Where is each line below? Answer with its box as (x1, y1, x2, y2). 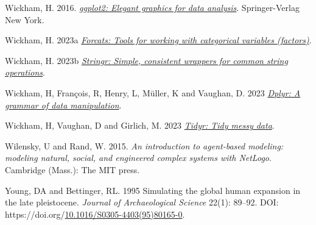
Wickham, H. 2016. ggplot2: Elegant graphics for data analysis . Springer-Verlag (5, 1, 300, 13)
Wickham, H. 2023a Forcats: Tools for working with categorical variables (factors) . (5, 34, 312, 46)
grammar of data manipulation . (5, 98, 122, 111)
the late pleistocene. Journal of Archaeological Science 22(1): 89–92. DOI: (5, 196, 279, 209)
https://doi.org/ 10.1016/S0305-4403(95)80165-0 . (5, 207, 185, 220)
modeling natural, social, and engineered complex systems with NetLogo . (5, 151, 272, 164)
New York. (5, 13, 44, 26)
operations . (5, 66, 45, 79)
